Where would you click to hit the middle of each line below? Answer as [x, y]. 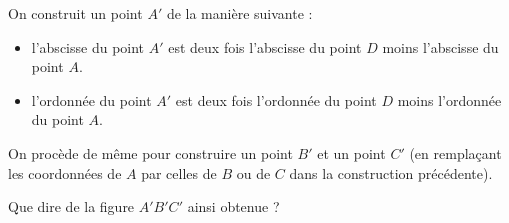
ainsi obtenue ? [233, 206]
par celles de [179, 172]
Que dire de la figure [71, 206]
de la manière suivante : [239, 13]
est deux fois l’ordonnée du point [276, 99]
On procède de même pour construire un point [150, 152]
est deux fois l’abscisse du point [265, 46]
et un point [351, 152]
